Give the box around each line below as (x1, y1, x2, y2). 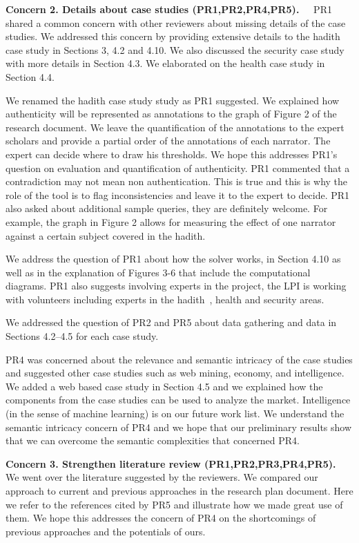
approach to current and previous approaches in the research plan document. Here (6, 484, 353, 497)
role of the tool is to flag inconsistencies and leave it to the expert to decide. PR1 (6, 187, 350, 202)
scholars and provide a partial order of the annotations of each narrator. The (6, 133, 331, 148)
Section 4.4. (6, 69, 55, 84)
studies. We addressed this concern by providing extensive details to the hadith (6, 29, 340, 44)
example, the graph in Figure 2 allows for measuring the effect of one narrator (6, 214, 336, 229)
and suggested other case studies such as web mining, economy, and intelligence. (6, 365, 345, 380)
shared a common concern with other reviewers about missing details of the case (6, 15, 346, 30)
